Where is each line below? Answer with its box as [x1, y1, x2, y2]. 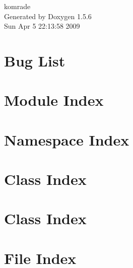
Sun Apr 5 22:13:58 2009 [4, 21, 80, 31]
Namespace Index [4, 129, 129, 150]
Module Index [4, 90, 104, 110]
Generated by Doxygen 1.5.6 [4, 11, 92, 21]
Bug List [4, 50, 65, 71]
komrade [4, 1, 31, 11]
